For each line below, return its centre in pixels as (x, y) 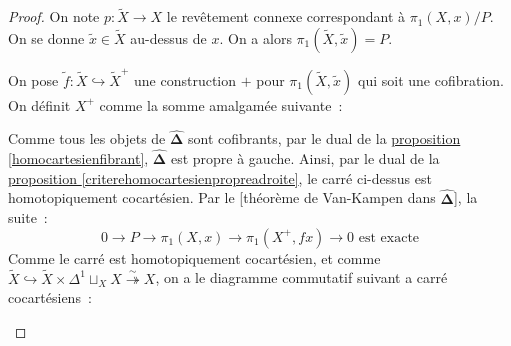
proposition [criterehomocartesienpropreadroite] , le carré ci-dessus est (220, 177)
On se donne (46, 37)
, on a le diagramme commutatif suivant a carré (301, 277)
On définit (39, 104)
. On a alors (255, 37)
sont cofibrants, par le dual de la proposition (324, 138)
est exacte (389, 237)
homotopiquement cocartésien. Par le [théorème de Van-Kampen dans (222, 197)
